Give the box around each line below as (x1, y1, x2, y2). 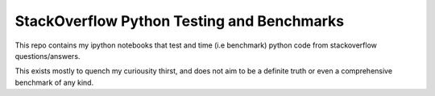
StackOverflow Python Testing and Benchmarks (14, 12, 345, 30)
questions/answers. (14, 51, 81, 61)
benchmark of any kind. (14, 77, 94, 87)
